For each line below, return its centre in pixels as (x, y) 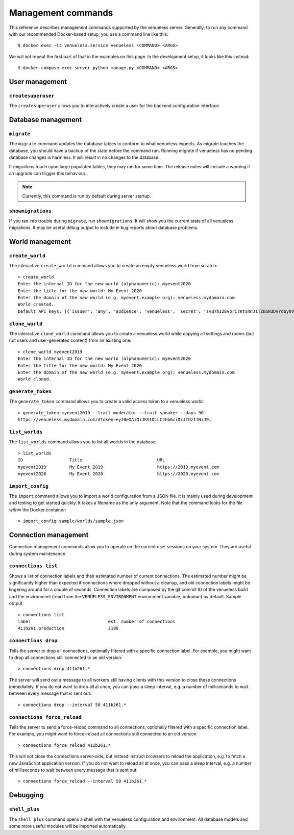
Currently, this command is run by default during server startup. (87, 196)
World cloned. (35, 379)
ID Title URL (91, 460)
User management (38, 82)
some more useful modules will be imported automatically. (68, 826)
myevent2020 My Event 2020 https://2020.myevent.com (119, 474)
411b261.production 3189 (68, 628)
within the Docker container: (37, 509)
